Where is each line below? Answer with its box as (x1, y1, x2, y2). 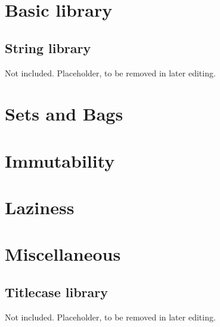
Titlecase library (5, 283, 108, 301)
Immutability (5, 148, 115, 172)
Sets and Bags (5, 101, 123, 126)
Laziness (5, 195, 75, 220)
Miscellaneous (5, 242, 121, 266)
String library (5, 38, 91, 57)
